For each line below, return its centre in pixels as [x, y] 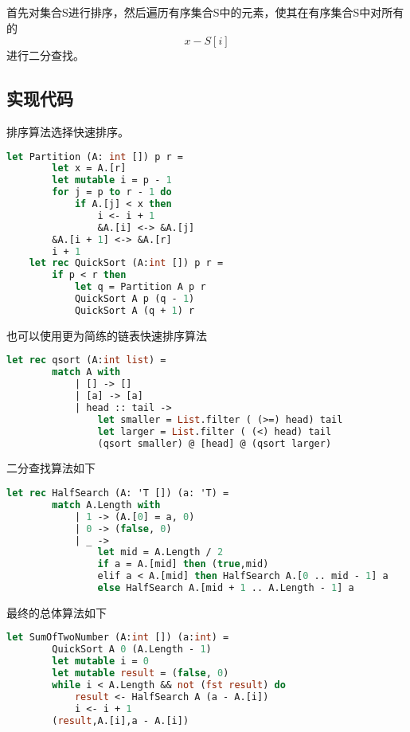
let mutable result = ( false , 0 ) [141, 673]
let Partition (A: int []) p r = [95, 157]
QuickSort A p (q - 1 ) [135, 299]
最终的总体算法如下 [57, 612]
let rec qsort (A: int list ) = [86, 360]
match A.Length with [106, 505]
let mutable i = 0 [101, 662]
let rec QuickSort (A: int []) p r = [126, 263]
